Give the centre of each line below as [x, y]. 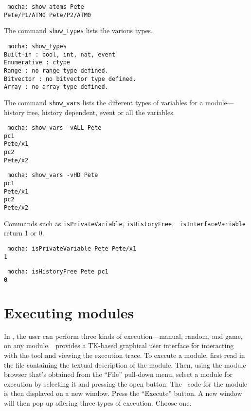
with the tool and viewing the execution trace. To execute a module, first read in [125, 355]
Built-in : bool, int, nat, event [60, 54]
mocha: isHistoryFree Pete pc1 [58, 272]
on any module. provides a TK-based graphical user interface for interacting [119, 345]
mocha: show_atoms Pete [46, 7]
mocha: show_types [37, 46]
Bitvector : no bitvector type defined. [70, 79]
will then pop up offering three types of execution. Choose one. [98, 402]
